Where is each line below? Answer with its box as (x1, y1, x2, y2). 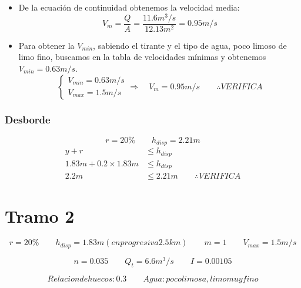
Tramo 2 (5, 204, 75, 228)
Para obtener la (18, 39, 75, 51)
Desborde (5, 112, 51, 127)
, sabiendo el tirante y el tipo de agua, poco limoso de (93, 39, 287, 51)
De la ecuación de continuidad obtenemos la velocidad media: (18, 1, 240, 13)
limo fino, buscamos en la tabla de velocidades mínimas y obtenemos (18, 51, 266, 63)
